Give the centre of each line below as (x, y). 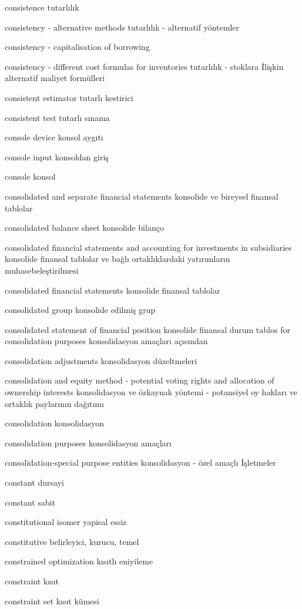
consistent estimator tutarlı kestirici (69, 97)
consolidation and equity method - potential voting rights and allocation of (140, 380)
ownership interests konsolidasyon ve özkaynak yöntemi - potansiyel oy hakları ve (151, 392)
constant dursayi (34, 482)
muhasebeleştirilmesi (42, 270)
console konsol (30, 176)
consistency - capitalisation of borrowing (77, 47)
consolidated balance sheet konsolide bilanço (84, 228)
